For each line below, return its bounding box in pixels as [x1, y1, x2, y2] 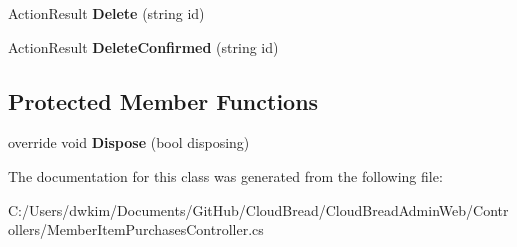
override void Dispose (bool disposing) [8, 132, 250, 153]
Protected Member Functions [8, 85, 319, 116]
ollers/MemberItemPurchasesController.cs [8, 219, 264, 240]
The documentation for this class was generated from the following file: [8, 165, 443, 186]
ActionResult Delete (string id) [8, 3, 205, 23]
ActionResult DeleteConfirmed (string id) [8, 36, 279, 57]
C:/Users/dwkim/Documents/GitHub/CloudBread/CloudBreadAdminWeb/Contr [8, 199, 509, 220]
